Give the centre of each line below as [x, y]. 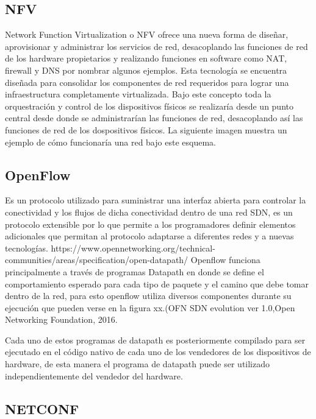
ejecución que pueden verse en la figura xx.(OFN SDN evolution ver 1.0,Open [150, 307]
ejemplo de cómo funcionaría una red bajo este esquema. [110, 142]
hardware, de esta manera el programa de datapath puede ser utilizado [137, 364]
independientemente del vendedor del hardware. [94, 375]
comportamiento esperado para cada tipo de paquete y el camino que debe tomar [157, 283]
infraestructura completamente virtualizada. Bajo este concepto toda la [138, 94]
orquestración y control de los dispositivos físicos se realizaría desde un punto [149, 106]
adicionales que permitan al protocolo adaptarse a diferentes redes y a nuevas [149, 236]
